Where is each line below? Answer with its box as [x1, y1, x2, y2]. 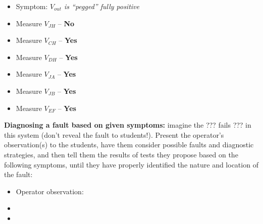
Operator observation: [16, 186, 84, 196]
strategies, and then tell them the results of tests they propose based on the [4, 149, 238, 159]
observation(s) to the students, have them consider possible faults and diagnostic [4, 139, 254, 150]
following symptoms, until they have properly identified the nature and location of [4, 159, 258, 170]
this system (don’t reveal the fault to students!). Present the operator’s [4, 129, 224, 140]
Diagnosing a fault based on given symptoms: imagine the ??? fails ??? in [4, 120, 251, 130]
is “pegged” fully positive [64, 1, 139, 11]
